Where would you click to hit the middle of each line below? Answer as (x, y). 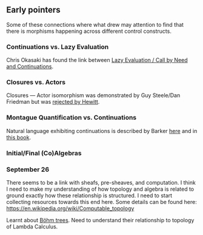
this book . (19, 137)
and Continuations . (30, 67)
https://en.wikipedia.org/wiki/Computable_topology (70, 208)
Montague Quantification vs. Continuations (72, 118)
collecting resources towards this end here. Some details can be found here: (101, 202)
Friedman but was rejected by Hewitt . (53, 102)
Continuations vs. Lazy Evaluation (58, 47)
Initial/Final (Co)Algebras (44, 153)
